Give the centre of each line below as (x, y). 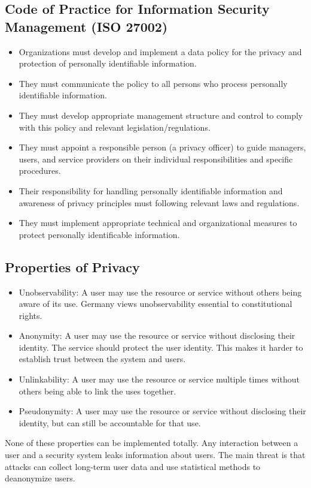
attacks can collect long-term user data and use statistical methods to (133, 466)
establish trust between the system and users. (102, 359)
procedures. (40, 171)
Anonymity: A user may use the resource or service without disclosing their (157, 335)
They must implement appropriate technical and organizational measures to (158, 223)
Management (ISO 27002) (86, 26)
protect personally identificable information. (99, 234)
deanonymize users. (40, 478)
